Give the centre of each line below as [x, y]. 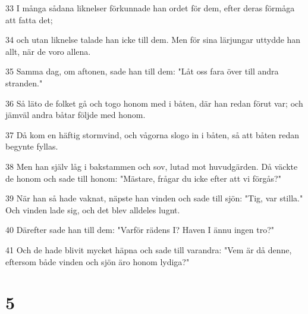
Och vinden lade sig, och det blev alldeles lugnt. [93, 209]
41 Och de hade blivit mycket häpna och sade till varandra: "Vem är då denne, [149, 249]
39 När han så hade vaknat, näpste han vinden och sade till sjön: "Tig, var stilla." [154, 198]
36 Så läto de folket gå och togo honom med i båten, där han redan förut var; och [154, 103]
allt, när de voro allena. [48, 51]
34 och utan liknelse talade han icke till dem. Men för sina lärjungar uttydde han [153, 40]
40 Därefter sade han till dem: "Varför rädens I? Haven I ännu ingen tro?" [140, 230]
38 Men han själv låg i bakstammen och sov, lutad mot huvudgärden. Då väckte [152, 166]
